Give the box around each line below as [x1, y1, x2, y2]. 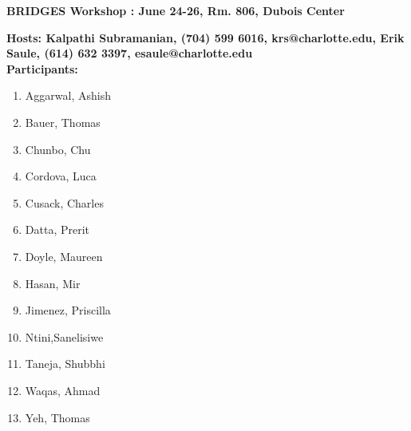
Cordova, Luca [25, 168, 97, 184]
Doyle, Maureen [25, 247, 103, 264]
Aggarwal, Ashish [25, 87, 111, 104]
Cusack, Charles [25, 194, 104, 211]
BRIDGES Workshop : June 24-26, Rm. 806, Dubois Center [6, 2, 345, 18]
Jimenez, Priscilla [25, 302, 111, 318]
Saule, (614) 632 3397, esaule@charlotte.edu [6, 45, 253, 61]
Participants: [6, 60, 78, 77]
